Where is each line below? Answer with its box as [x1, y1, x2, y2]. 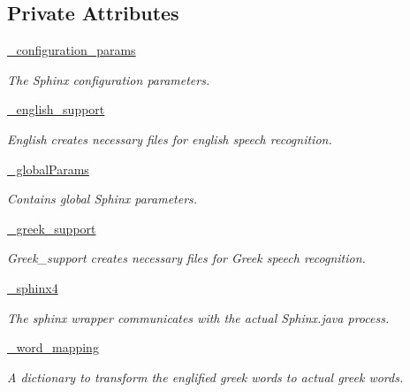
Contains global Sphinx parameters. [7, 189, 198, 208]
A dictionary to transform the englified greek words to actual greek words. [7, 367, 404, 386]
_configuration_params [7, 41, 136, 59]
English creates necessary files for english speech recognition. [7, 129, 332, 148]
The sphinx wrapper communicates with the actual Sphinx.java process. [7, 308, 390, 327]
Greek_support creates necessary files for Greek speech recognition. [7, 249, 366, 267]
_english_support [7, 100, 105, 119]
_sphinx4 [7, 278, 58, 296]
